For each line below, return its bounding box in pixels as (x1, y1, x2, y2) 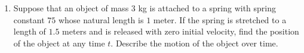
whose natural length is (58, 13, 144, 26)
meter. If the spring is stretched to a (153, 13, 287, 26)
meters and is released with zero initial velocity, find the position (62, 25, 299, 38)
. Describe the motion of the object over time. (110, 36, 278, 49)
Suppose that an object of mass (13, 2, 129, 14)
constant (13, 13, 45, 26)
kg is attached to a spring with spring (138, 2, 277, 14)
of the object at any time (13, 36, 105, 49)
